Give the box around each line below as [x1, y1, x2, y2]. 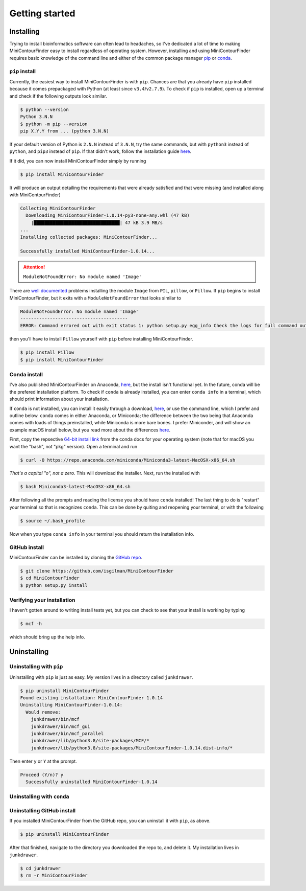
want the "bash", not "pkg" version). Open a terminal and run [9, 443, 138, 449]
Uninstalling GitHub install [9, 807, 76, 814]
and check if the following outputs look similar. [9, 93, 107, 99]
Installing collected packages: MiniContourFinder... [20, 234, 158, 240]
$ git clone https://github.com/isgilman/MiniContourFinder [20, 568, 174, 574]
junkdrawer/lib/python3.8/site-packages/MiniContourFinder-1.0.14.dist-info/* [31, 745, 233, 751]
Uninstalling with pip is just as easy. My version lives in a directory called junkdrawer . [9, 674, 193, 680]
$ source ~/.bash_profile [20, 518, 85, 523]
